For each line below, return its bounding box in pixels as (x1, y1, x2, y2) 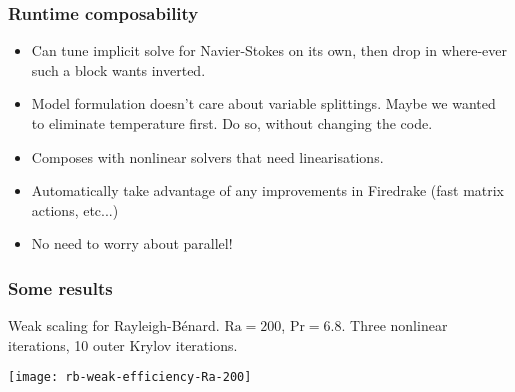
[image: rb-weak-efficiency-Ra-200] (8, 370, 252, 385)
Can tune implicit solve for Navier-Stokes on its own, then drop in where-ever (31, 40, 508, 61)
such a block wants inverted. (31, 59, 206, 80)
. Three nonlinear (341, 315, 448, 336)
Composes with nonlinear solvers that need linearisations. (31, 146, 384, 167)
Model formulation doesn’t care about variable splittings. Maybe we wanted (31, 93, 496, 114)
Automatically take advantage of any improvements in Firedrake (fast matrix (31, 180, 505, 201)
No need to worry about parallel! (31, 233, 233, 254)
